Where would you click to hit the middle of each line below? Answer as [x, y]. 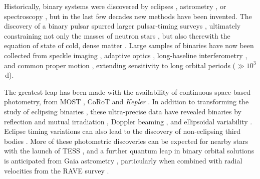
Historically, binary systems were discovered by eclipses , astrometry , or [115, 6]
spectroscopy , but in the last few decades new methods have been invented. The [128, 16]
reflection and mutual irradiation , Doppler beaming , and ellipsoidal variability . [128, 121]
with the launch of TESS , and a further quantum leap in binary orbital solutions [129, 151]
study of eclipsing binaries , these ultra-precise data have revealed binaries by [123, 111]
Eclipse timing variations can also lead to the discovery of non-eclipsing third [122, 131]
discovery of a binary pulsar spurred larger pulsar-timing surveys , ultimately [122, 26]
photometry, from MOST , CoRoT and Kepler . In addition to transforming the [126, 102]
